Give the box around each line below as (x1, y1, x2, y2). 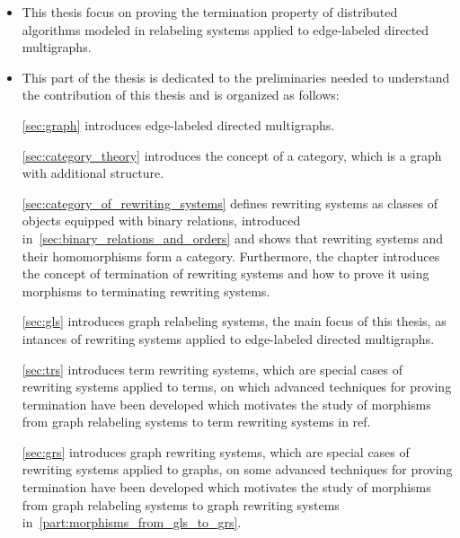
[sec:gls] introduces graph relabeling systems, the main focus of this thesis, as (22, 312, 447, 331)
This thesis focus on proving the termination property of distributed (22, 3, 398, 21)
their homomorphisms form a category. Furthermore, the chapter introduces (22, 246, 440, 265)
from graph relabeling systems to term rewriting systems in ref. (22, 412, 371, 431)
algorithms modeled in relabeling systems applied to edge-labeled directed (22, 20, 429, 39)
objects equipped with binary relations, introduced (22, 211, 301, 230)
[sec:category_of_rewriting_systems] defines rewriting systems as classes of (22, 193, 438, 212)
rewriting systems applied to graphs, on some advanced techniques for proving (22, 460, 453, 479)
